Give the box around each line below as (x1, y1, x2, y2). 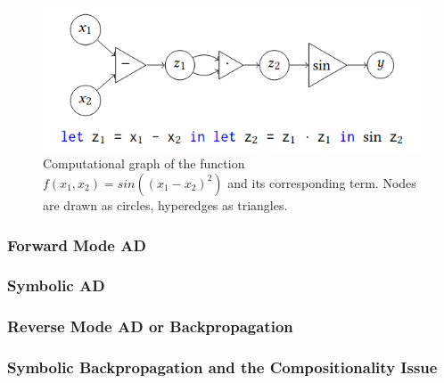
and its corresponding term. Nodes (227, 173, 416, 191)
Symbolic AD (7, 274, 105, 297)
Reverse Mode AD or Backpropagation (7, 315, 293, 338)
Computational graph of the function (43, 154, 245, 173)
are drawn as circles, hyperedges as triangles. (43, 195, 288, 214)
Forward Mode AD (7, 233, 146, 256)
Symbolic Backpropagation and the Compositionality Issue (7, 356, 438, 379)
